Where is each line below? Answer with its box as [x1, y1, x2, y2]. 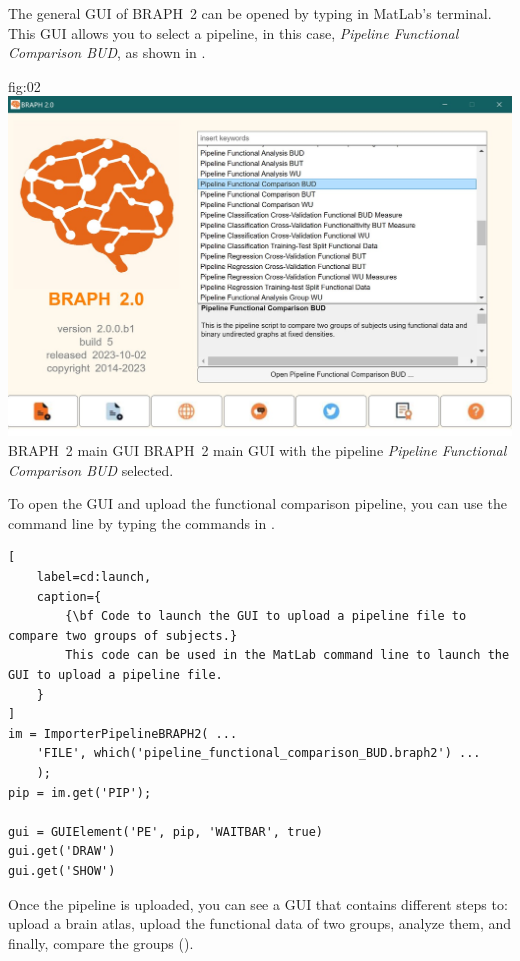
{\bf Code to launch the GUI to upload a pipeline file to [65, 609, 467, 624]
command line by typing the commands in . [8, 512, 275, 533]
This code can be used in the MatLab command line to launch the [65, 648, 510, 663]
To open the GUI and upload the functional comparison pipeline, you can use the [8, 493, 507, 514]
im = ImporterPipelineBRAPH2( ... [8, 726, 238, 741]
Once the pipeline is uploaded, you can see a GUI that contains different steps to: [8, 893, 508, 914]
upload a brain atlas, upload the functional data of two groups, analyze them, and [8, 913, 512, 934]
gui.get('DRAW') [8, 844, 116, 859]
